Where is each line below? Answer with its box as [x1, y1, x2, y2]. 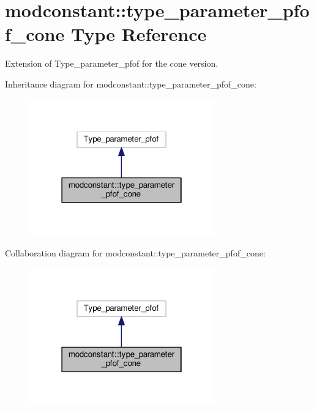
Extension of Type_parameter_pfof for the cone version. [5, 57, 219, 70]
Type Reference [70, 21, 207, 47]
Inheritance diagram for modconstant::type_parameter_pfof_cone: [5, 77, 256, 90]
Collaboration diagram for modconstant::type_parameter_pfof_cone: [5, 247, 266, 259]
